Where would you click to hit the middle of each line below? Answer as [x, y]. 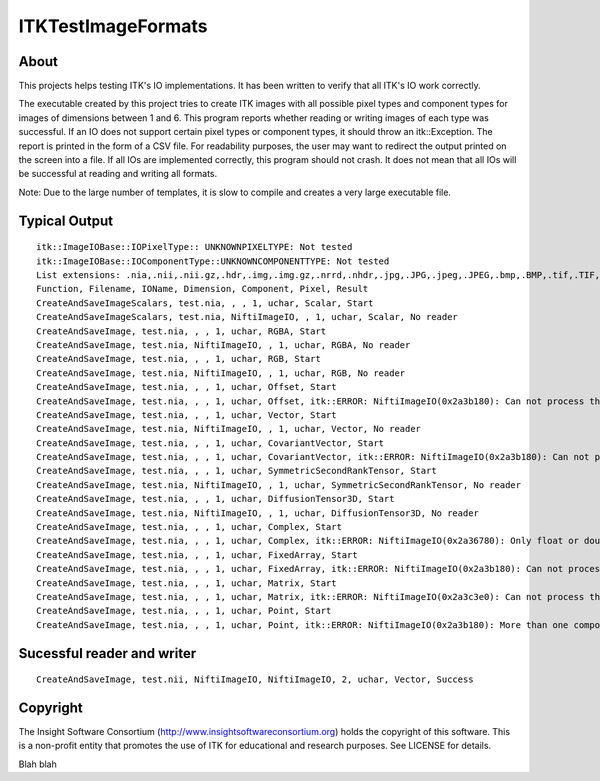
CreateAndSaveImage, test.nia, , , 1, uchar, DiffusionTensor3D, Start [215, 499]
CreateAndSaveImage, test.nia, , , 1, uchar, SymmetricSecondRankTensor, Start [236, 471]
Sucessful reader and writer [107, 653]
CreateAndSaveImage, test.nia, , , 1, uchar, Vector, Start [186, 414]
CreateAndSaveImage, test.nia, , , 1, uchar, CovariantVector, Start [210, 443]
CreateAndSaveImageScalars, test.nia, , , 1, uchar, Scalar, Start [205, 303]
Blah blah [37, 764]
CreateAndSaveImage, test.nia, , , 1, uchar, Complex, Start [189, 527]
